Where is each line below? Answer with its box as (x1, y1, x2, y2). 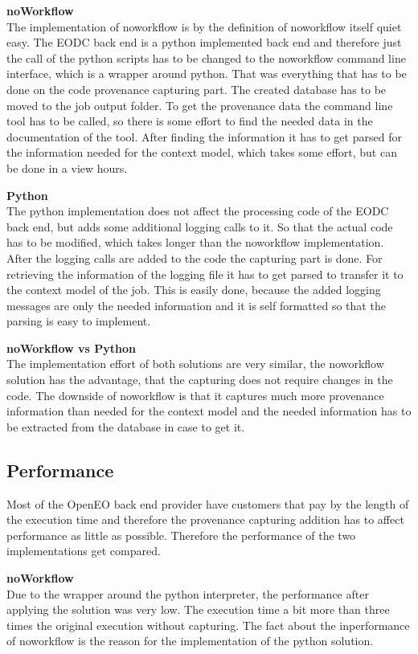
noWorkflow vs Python (6, 339, 136, 356)
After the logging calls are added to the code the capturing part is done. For (6, 249, 383, 266)
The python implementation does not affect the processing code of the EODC (6, 202, 389, 219)
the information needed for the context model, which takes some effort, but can (6, 144, 397, 161)
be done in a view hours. (6, 159, 128, 176)
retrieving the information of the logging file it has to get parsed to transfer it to (6, 265, 404, 282)
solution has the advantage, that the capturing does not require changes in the (6, 371, 393, 388)
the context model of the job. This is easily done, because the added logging (6, 281, 381, 298)
